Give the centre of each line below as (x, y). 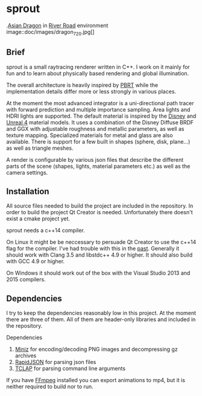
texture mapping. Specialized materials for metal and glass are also (90, 135)
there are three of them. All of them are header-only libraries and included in (101, 319)
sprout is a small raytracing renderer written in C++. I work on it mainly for (98, 67)
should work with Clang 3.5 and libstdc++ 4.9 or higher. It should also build (99, 255)
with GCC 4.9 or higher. (36, 261)
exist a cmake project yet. (38, 219)
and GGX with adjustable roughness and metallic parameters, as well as (95, 129)
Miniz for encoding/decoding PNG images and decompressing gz (96, 350)
